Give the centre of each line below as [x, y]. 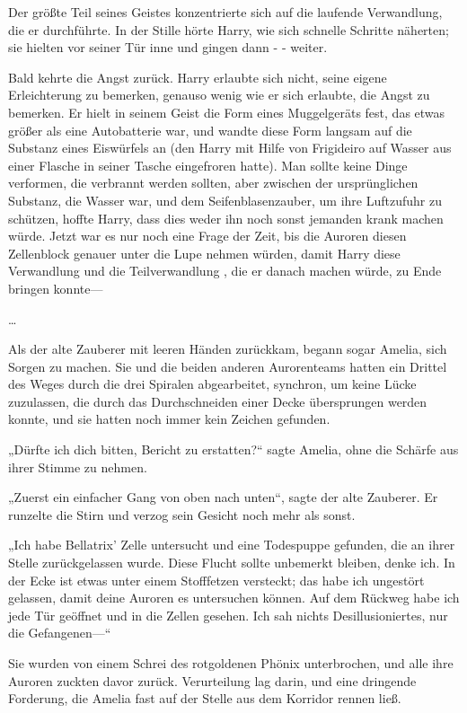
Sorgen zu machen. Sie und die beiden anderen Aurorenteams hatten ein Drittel [228, 366]
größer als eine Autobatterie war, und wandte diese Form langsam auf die [210, 130]
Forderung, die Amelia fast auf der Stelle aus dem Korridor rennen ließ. [205, 698]
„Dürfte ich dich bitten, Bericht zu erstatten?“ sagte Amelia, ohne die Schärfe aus [233, 449]
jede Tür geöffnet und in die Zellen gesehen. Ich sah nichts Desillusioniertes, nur [228, 615]
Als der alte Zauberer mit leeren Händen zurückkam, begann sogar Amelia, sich [228, 349]
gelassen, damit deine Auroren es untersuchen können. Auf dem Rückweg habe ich [234, 598]
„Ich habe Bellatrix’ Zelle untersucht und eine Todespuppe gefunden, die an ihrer [232, 545]
